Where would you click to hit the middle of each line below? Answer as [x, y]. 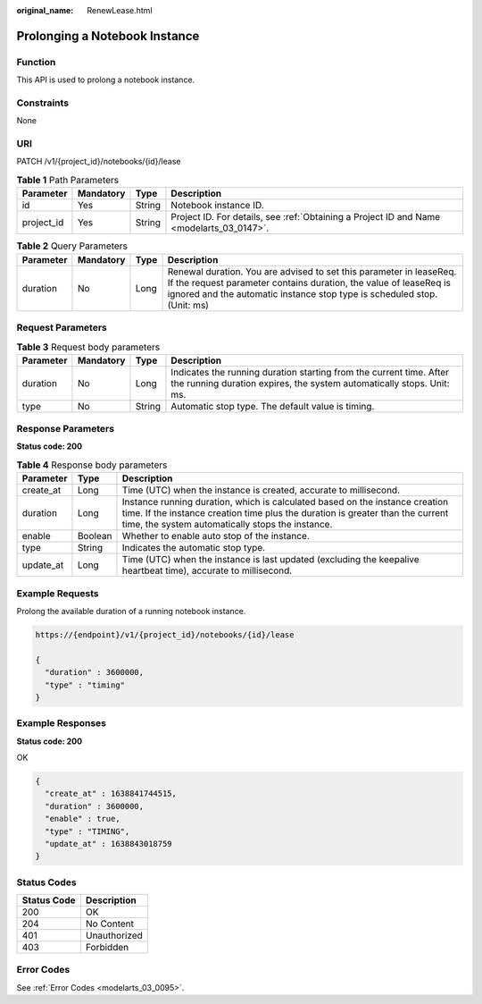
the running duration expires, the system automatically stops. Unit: [310, 383]
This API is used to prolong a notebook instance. [106, 80]
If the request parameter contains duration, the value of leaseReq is [309, 283]
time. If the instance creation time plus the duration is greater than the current [285, 513]
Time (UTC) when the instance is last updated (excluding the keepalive [270, 560]
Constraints [43, 103]
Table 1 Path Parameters [68, 181]
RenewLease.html [120, 10]
